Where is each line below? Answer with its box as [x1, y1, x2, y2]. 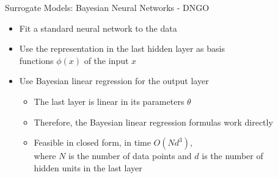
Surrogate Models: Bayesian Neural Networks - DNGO [5, 1, 210, 13]
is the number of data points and [68, 149, 192, 162]
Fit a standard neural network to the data [19, 21, 177, 34]
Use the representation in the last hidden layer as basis [19, 42, 225, 55]
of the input [84, 54, 129, 66]
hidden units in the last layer [34, 161, 142, 174]
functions [19, 54, 54, 66]
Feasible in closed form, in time [34, 136, 151, 149]
